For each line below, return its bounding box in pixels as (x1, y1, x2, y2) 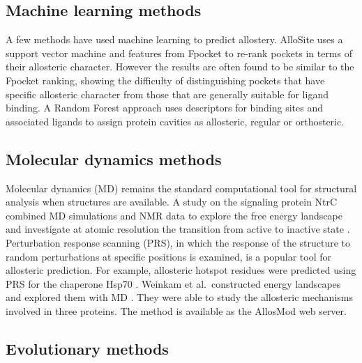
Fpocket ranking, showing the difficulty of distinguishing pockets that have (6, 72, 325, 87)
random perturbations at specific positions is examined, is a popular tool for (6, 249, 331, 263)
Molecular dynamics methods (6, 148, 222, 169)
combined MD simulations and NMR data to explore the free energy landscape (6, 208, 342, 222)
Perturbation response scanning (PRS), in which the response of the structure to (6, 235, 351, 249)
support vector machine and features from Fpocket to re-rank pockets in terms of (6, 45, 352, 60)
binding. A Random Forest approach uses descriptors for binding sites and (6, 100, 324, 115)
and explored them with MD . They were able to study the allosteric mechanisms (6, 290, 353, 304)
